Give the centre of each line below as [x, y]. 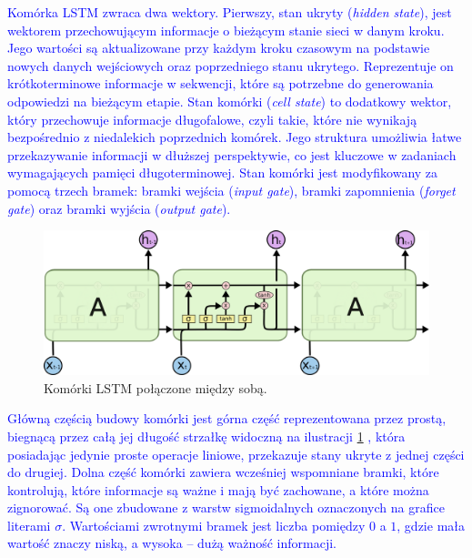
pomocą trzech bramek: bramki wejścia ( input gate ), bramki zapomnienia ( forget [231, 190]
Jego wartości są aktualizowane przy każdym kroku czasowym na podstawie [219, 48]
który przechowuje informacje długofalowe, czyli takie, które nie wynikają [212, 119]
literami [29, 525]
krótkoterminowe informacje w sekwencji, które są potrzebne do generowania [221, 83]
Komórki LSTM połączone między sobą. [156, 387]
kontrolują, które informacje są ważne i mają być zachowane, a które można [218, 489]
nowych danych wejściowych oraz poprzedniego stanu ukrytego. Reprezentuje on [231, 65]
